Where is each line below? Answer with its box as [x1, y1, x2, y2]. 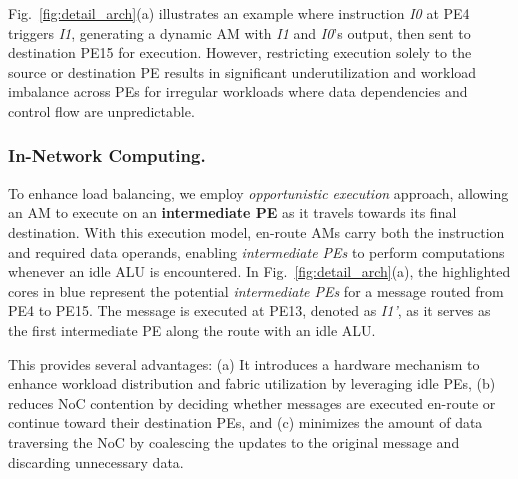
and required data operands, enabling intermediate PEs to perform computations [8, 241, 505, 262]
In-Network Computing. [8, 143, 206, 168]
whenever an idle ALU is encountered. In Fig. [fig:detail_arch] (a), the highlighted [8, 261, 511, 282]
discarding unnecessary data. [8, 451, 184, 472]
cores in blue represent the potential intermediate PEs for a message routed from [8, 280, 504, 301]
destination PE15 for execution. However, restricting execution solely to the [8, 42, 472, 63]
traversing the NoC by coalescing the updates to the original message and [8, 431, 460, 452]
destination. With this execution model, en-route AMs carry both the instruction [8, 221, 505, 242]
